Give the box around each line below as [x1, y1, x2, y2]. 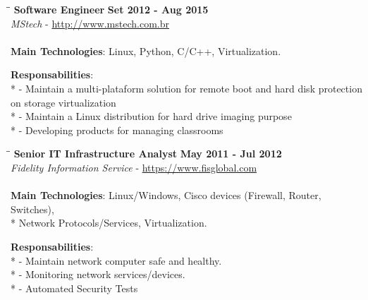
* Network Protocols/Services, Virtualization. [11, 215, 207, 230]
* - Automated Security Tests [11, 280, 138, 295]
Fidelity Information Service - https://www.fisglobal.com [11, 160, 257, 174]
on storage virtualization [11, 95, 116, 109]
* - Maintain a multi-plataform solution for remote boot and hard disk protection [11, 80, 362, 95]
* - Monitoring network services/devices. [11, 267, 185, 282]
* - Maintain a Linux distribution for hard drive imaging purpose [11, 109, 292, 124]
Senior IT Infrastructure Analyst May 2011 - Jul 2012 [13, 146, 282, 161]
